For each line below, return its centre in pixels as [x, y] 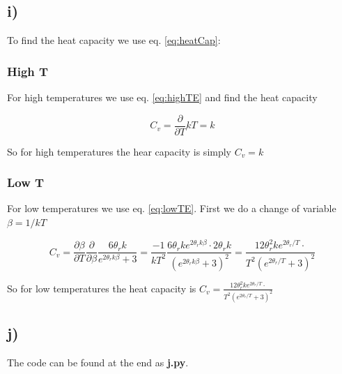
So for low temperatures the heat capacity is [102, 288]
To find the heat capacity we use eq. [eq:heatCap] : [114, 40]
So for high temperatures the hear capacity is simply [119, 151]
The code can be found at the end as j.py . [98, 362]
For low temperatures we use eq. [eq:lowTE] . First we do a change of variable [172, 208]
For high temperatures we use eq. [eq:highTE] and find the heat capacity [162, 97]
